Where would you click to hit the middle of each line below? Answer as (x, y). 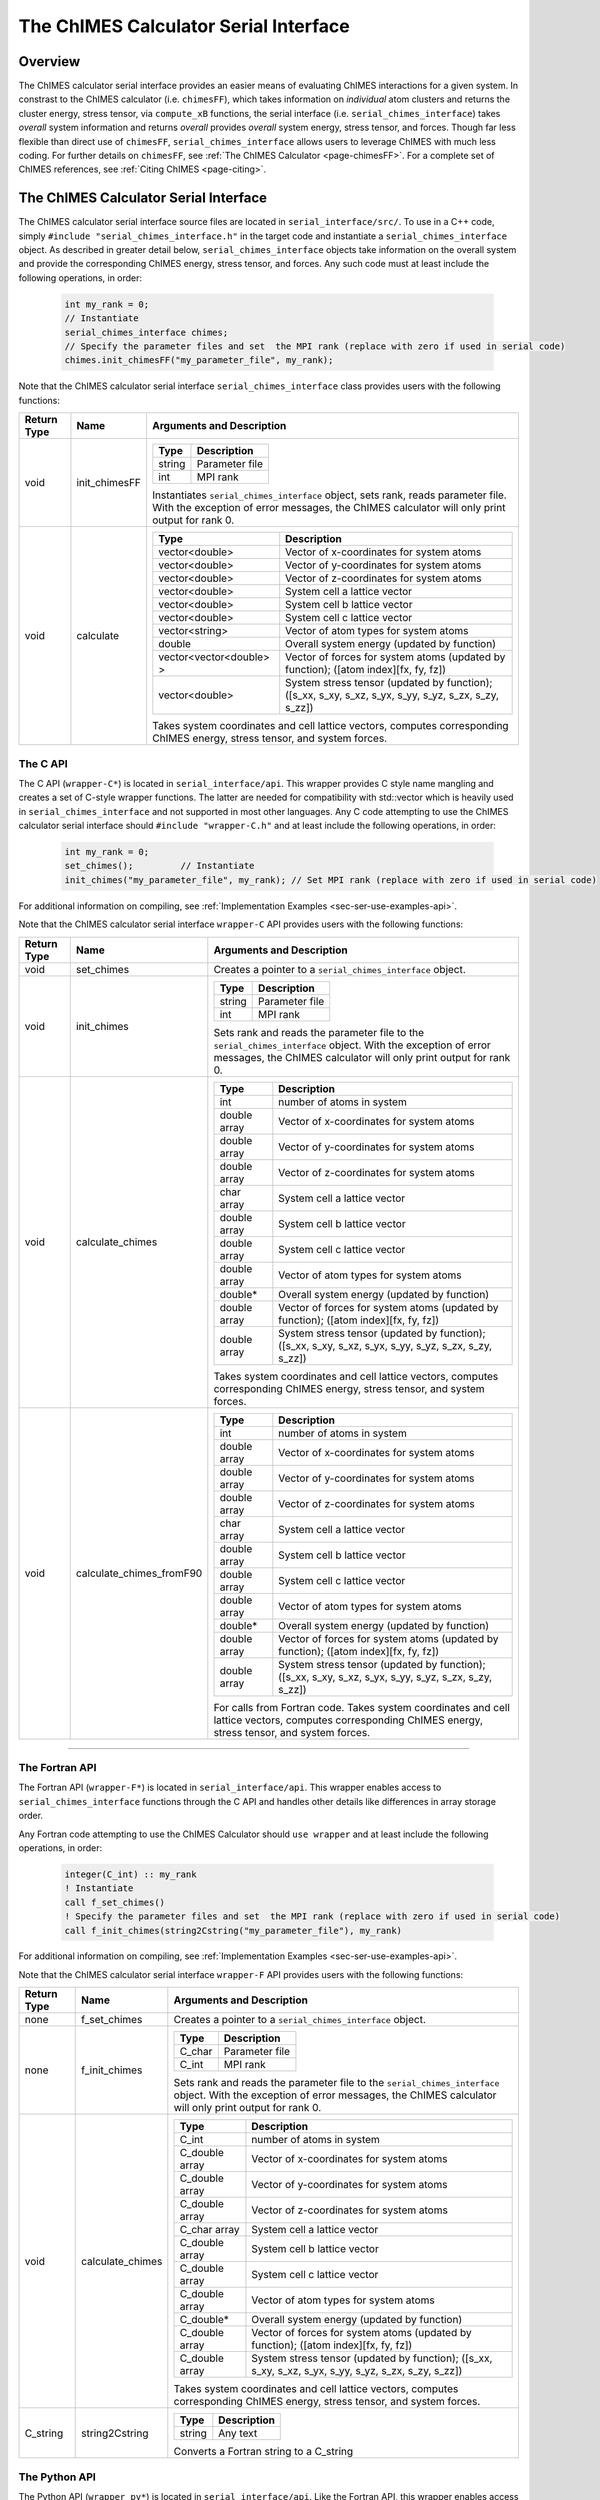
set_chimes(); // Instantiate (159, 866)
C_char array (209, 2230)
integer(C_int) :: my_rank (130, 1874)
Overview (49, 61)
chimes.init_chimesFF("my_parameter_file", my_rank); (199, 360)
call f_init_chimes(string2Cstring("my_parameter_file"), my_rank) (233, 1930)
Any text (238, 2433)
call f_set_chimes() (114, 1902)
